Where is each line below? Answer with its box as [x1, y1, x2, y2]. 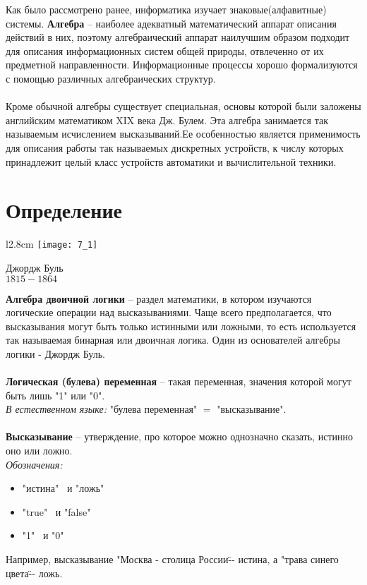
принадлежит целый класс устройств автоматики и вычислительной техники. [6, 154, 337, 169]
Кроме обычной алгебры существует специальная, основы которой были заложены [6, 99, 361, 114]
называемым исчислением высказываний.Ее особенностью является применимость [6, 126, 361, 141]
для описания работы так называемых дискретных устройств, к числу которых [6, 140, 344, 155]
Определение [6, 195, 122, 224]
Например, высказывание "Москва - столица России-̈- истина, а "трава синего [6, 552, 339, 566]
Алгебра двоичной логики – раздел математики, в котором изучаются [6, 291, 312, 306]
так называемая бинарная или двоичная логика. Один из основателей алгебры [6, 332, 340, 347]
